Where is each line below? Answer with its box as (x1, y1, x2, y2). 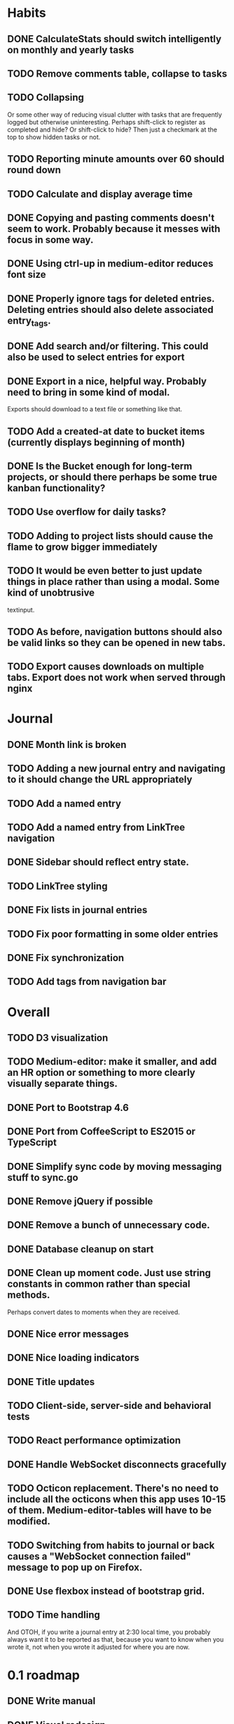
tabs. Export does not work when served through (7, 671, 226, 683)
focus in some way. (7, 233, 94, 245)
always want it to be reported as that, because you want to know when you (7, 1635, 224, 1643)
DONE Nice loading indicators (7, 1352, 139, 1364)
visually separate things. (7, 1078, 118, 1090)
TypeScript (7, 1137, 57, 1149)
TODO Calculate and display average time (7, 188, 193, 200)
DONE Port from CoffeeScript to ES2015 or (7, 1126, 196, 1138)
